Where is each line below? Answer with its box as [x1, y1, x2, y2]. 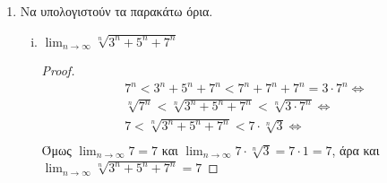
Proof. [41, 61, 75, 80]
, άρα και [331, 140, 380, 159]
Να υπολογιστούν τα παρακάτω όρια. [20, 2, 213, 20]
